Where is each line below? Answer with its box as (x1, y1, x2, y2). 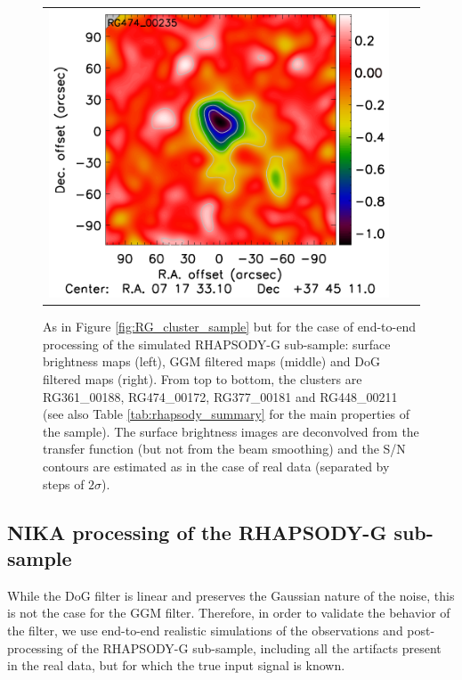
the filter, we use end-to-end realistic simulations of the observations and (7, 620, 403, 639)
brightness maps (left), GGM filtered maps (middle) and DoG (43, 352, 380, 371)
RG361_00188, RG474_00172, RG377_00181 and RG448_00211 (43, 387, 398, 406)
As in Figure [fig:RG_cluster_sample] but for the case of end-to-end (43, 317, 416, 336)
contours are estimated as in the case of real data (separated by (43, 456, 390, 475)
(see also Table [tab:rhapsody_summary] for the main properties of (43, 405, 410, 423)
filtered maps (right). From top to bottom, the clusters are (43, 369, 362, 388)
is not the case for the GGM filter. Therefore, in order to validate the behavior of (7, 603, 450, 622)
